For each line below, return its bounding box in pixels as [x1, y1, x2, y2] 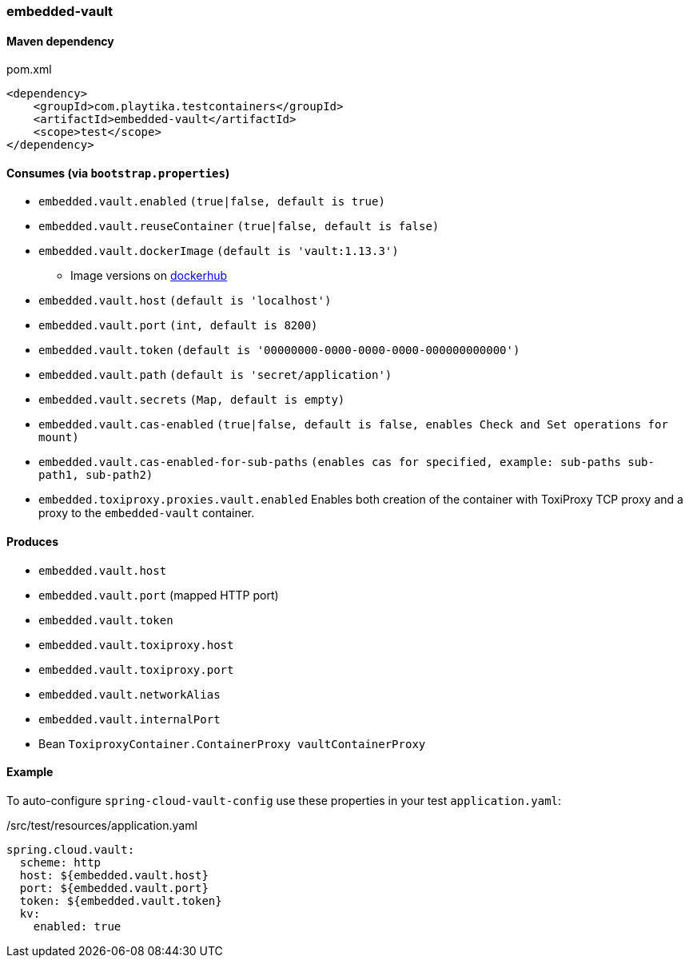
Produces [6, 535, 58, 549]
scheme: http [19, 855, 102, 869]
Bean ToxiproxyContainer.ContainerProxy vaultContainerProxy [38, 736, 426, 751]
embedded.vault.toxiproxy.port [38, 663, 234, 676]
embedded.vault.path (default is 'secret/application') [38, 368, 392, 382]
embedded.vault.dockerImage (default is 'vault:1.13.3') [38, 245, 399, 258]
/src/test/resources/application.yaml [6, 818, 197, 832]
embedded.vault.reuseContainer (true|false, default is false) [38, 220, 440, 233]
